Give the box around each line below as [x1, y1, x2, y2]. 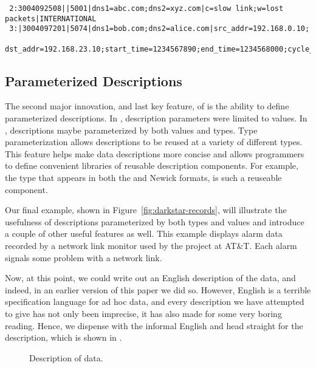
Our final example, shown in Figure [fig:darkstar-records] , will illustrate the [5, 203, 287, 216]
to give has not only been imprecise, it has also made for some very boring [5, 307, 282, 319]
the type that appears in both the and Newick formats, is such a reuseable [5, 171, 282, 184]
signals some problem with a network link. [5, 251, 162, 264]
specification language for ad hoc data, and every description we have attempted [5, 295, 304, 308]
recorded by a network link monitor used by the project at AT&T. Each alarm [5, 239, 297, 252]
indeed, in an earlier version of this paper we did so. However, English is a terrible [5, 283, 311, 296]
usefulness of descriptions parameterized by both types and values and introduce [5, 215, 304, 228]
